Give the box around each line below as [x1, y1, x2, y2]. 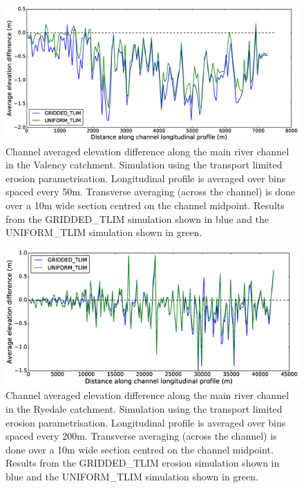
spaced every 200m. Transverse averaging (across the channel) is [6, 429, 277, 443]
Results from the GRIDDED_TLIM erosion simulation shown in [6, 456, 280, 470]
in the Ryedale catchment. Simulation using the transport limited [6, 401, 283, 416]
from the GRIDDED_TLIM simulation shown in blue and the [6, 211, 269, 226]
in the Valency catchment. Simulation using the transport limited [6, 157, 283, 172]
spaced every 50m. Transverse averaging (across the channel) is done [6, 184, 296, 199]
